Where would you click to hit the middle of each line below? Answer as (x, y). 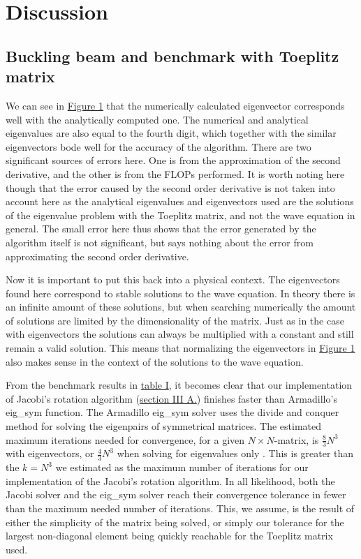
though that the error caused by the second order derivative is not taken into (170, 187)
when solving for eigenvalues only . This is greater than (235, 453)
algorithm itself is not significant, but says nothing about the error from (160, 242)
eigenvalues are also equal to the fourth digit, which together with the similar (171, 133)
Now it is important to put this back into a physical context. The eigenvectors (173, 279)
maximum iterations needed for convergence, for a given (125, 439)
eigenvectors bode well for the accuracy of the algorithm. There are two (159, 146)
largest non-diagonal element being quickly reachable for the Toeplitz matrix (169, 536)
